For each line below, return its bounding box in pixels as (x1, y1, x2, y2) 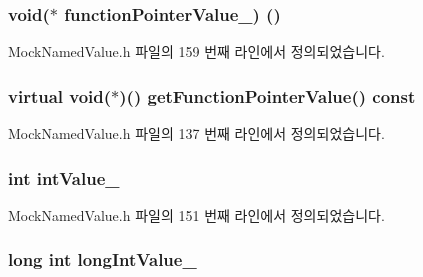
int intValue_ (8, 165, 120, 190)
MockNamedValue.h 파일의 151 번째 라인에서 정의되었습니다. (8, 204, 385, 225)
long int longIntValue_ (8, 247, 197, 272)
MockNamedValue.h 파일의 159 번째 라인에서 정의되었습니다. (8, 41, 385, 62)
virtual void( (8, 83, 112, 108)
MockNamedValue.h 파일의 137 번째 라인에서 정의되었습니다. (8, 123, 385, 144)
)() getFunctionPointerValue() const (119, 83, 416, 108)
